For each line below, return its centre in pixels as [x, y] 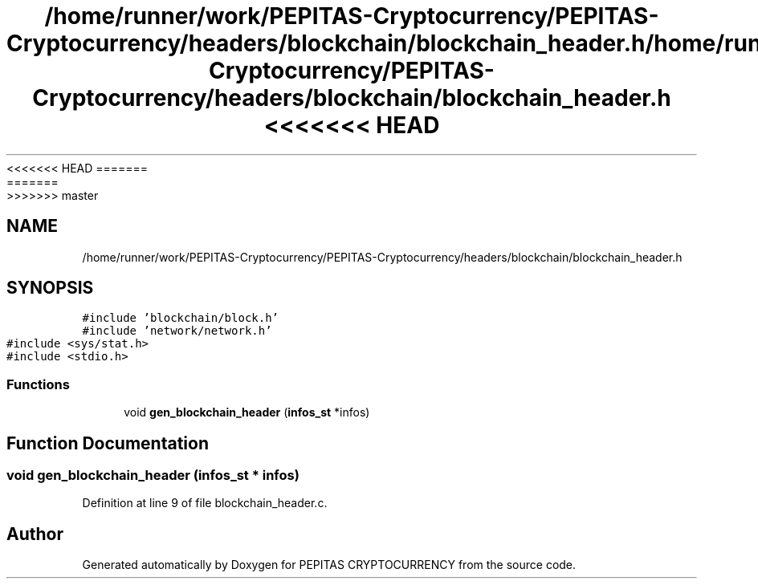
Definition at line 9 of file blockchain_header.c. [205, 503]
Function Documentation [108, 443]
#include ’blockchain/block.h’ [181, 318]
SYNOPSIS [50, 288]
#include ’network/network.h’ [177, 331]
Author [35, 534]
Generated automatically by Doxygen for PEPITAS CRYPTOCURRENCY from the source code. [329, 565]
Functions [38, 384]
